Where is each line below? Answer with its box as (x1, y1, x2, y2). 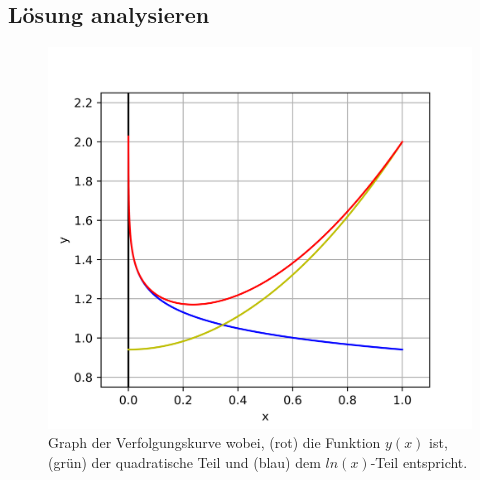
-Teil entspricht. (370, 451, 468, 472)
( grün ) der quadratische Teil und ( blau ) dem (48, 451, 321, 472)
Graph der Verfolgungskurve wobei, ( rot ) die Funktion (48, 432, 381, 453)
